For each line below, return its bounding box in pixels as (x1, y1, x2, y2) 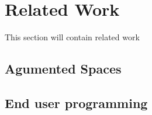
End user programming (5, 93, 148, 111)
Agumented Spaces (5, 60, 122, 78)
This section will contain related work (5, 31, 140, 43)
